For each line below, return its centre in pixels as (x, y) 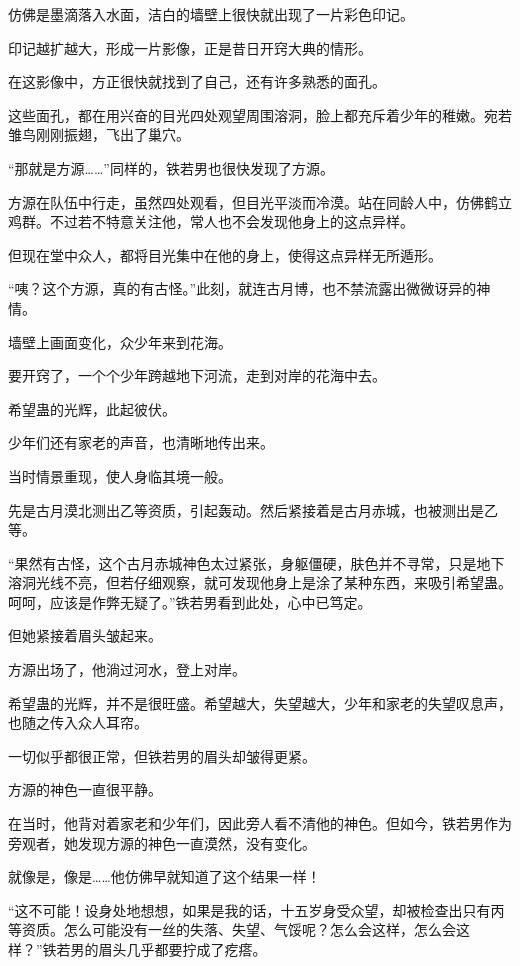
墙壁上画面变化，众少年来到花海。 (120, 341)
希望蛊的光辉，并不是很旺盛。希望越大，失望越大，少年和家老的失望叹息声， (260, 702)
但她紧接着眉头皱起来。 (85, 635)
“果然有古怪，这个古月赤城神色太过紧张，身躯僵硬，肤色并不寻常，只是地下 (256, 562)
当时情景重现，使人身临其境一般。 (120, 475)
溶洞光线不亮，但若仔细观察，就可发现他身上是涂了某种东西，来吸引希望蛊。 (260, 582)
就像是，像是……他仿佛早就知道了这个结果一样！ (164, 876)
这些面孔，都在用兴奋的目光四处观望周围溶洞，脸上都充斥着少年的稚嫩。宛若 (260, 114)
